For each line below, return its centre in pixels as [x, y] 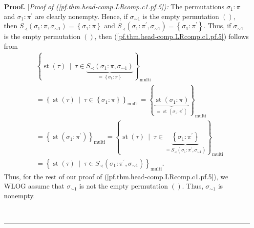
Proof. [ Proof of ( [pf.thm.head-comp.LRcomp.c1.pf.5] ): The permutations [114, 6]
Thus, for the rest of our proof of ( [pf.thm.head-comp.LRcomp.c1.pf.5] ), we [116, 176]
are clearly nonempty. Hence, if [81, 16]
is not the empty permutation [124, 186]
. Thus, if [217, 26]
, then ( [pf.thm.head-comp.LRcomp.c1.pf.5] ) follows [172, 36]
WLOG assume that [34, 186]
